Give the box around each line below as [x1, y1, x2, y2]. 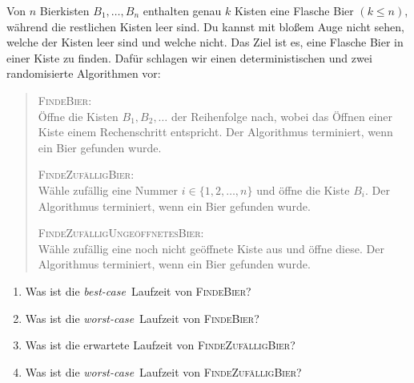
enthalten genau [143, 2, 222, 18]
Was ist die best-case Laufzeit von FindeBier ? [25, 282, 251, 299]
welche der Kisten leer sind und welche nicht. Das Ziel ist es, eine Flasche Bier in [6, 34, 404, 50]
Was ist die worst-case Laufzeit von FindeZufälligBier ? [25, 363, 302, 380]
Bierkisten [39, 2, 90, 18]
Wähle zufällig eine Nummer [38, 181, 179, 198]
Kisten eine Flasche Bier [235, 2, 354, 18]
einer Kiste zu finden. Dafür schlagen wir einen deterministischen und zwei [6, 49, 372, 66]
